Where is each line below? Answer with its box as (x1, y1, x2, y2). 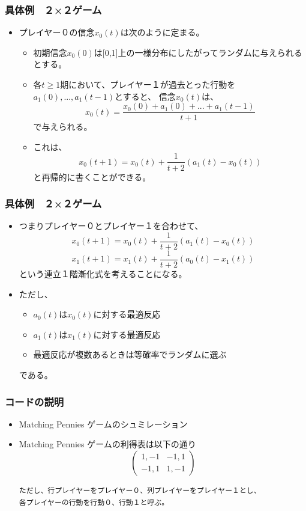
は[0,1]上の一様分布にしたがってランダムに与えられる (94, 46, 302, 58)
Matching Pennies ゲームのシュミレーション (19, 417, 188, 430)
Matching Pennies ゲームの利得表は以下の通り (19, 438, 196, 450)
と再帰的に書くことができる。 (33, 170, 151, 183)
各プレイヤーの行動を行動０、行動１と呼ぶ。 (19, 498, 169, 507)
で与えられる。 (33, 120, 92, 133)
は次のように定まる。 (120, 26, 205, 38)
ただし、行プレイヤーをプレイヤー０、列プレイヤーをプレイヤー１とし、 (19, 486, 261, 495)
